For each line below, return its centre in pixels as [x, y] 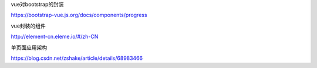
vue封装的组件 [28, 26]
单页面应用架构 [29, 47]
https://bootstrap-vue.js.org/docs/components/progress [79, 15]
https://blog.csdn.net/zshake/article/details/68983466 [77, 58]
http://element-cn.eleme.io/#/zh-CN [55, 37]
